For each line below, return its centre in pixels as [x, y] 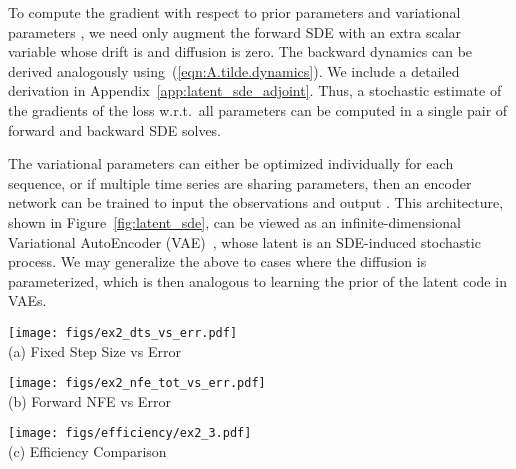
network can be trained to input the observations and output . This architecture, [256, 202]
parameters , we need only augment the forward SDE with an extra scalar [235, 31]
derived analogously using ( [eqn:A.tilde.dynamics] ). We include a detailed [234, 70]
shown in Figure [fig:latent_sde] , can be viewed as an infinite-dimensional [234, 221]
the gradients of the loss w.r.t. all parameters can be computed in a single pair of [258, 109]
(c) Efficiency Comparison [87, 451]
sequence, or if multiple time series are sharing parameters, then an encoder [240, 182]
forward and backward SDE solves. [115, 129]
